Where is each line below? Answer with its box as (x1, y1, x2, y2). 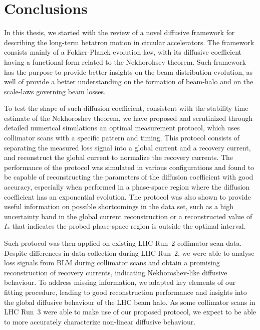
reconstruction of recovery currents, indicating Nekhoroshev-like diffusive (4, 267, 227, 277)
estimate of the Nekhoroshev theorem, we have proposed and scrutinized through (4, 112, 253, 123)
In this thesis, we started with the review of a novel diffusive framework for (4, 27, 235, 38)
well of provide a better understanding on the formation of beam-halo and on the (4, 76, 253, 87)
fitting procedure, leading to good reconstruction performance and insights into (4, 286, 247, 297)
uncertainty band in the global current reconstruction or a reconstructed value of (4, 211, 252, 221)
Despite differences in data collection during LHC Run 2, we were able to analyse (4, 247, 254, 258)
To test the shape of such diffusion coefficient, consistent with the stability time (4, 103, 248, 113)
